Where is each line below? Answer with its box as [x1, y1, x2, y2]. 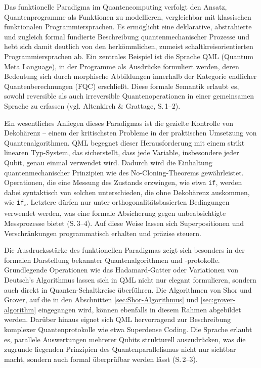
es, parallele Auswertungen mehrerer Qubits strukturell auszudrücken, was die [4, 334, 246, 344]
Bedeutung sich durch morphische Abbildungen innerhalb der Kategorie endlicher [4, 71, 257, 81]
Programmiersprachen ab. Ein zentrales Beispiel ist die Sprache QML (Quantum [4, 51, 253, 61]
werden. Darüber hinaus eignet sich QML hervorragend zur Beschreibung [4, 314, 231, 325]
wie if [4, 197, 24, 207]
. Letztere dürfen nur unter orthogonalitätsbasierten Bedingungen [26, 197, 230, 207]
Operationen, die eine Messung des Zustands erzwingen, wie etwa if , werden [4, 177, 242, 188]
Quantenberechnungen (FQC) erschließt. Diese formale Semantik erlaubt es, [4, 80, 239, 91]
